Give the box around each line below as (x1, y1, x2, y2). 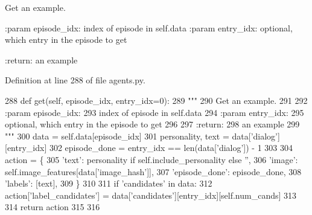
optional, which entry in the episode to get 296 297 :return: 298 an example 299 (5, 118, 300, 130)
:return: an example (5, 53, 78, 66)
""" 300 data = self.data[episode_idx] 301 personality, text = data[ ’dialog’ (5, 129, 278, 142)
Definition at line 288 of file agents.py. (5, 74, 145, 86)
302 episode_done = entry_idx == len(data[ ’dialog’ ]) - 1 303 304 (49, 141, 293, 154)
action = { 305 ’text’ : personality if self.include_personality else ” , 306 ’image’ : (5, 153, 298, 165)
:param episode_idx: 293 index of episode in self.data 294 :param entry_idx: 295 (5, 106, 304, 118)
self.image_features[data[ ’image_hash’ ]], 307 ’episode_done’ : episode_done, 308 (5, 165, 302, 178)
